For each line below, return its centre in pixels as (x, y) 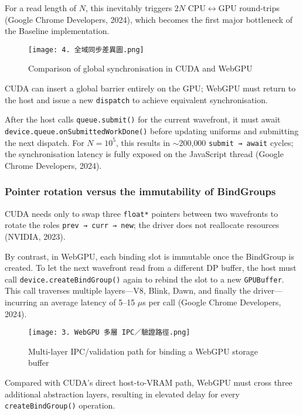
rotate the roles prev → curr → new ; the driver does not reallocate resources (142, 225)
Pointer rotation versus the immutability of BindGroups (140, 191)
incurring (21, 302)
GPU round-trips (249, 8)
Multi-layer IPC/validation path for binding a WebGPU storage (143, 351)
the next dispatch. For (45, 142)
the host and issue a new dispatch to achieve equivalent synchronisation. (136, 99)
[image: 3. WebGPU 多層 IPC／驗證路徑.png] (109, 333)
